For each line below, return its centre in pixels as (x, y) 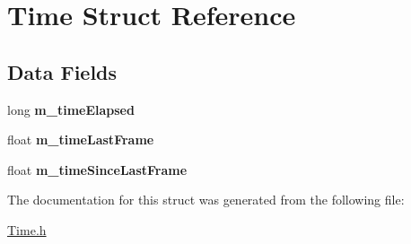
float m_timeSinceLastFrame (97, 169)
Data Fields (62, 71)
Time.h (27, 229)
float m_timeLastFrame (81, 139)
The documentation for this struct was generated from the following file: (206, 200)
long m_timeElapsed (71, 109)
